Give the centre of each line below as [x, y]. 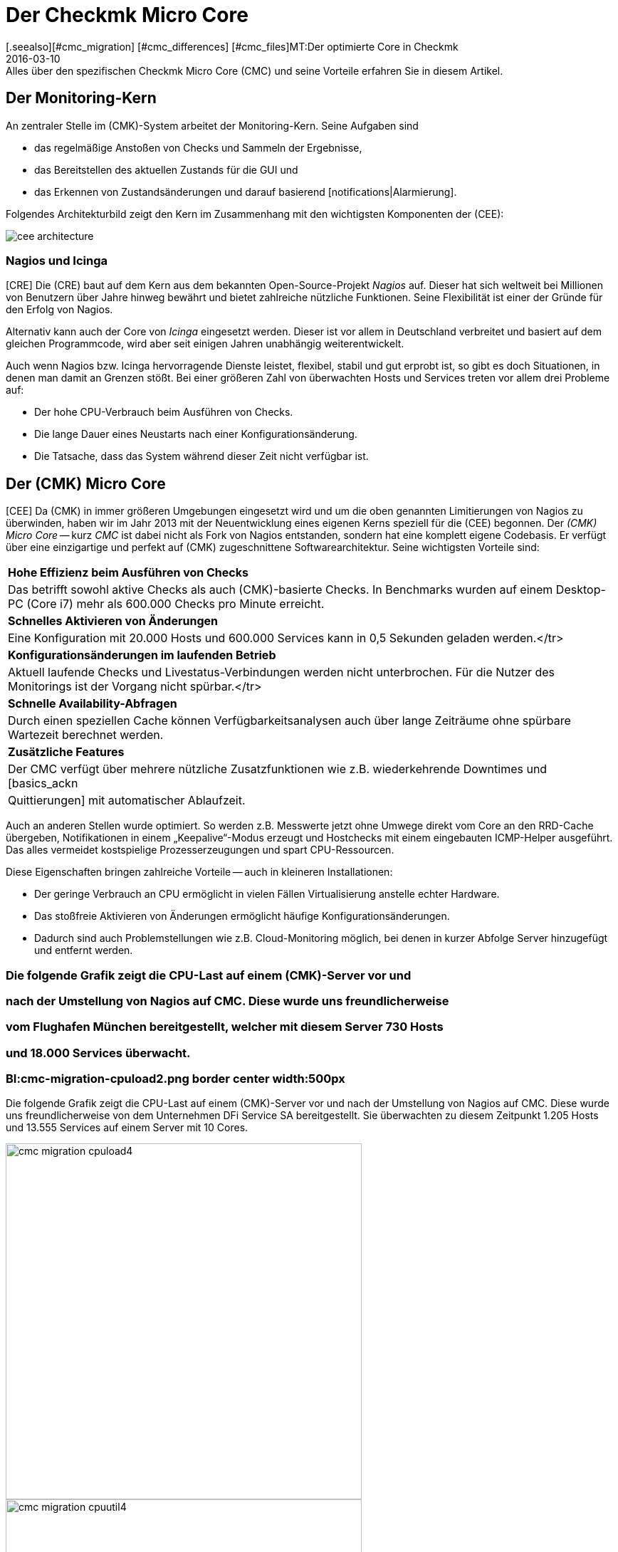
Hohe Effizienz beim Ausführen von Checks [129, 573]
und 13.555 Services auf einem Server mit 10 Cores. [127, 1128]
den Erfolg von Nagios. [59, 310]
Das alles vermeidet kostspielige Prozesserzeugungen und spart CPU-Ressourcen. [200, 850]
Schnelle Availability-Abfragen [93, 704]
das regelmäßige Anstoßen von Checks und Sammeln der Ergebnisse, [198, 147]
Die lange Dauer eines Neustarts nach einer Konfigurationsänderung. [196, 434]
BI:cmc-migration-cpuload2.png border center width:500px [176, 1079]
